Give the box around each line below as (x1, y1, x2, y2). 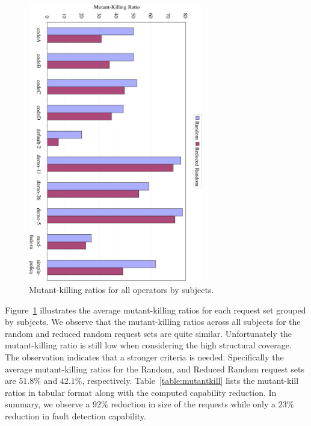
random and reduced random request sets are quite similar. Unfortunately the (5, 327, 292, 339)
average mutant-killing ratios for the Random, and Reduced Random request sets (5, 362, 305, 375)
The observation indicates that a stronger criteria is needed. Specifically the (5, 350, 284, 363)
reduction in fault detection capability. (5, 409, 146, 422)
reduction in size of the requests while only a (111, 398, 276, 410)
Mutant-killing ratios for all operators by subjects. (29, 283, 214, 295)
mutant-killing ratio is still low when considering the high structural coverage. (5, 339, 292, 351)
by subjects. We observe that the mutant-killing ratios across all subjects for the (5, 315, 301, 328)
